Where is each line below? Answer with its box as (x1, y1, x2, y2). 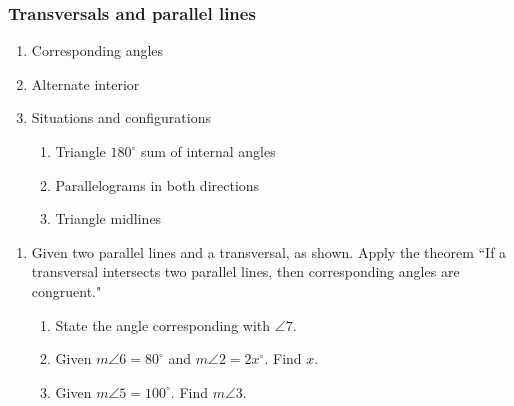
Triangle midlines (55, 208, 162, 229)
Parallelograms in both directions (55, 174, 260, 195)
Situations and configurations (31, 107, 211, 128)
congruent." (31, 280, 102, 301)
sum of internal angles (140, 141, 276, 161)
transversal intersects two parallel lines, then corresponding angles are (31, 261, 460, 282)
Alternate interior (31, 73, 140, 94)
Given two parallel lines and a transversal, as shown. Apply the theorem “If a (31, 241, 507, 262)
